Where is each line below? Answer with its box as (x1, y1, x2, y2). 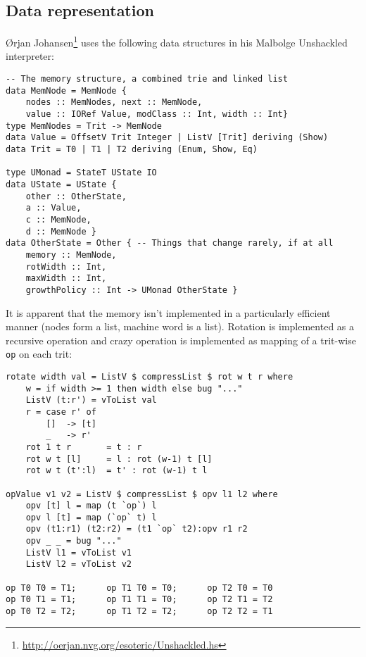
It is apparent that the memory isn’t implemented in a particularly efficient (6, 305, 331, 320)
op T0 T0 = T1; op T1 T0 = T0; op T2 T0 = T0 (6, 582, 273, 593)
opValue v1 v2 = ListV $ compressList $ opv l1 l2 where (6, 489, 278, 499)
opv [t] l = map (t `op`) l (25, 501, 157, 511)
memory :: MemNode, (25, 249, 117, 260)
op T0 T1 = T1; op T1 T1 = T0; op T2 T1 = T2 (6, 594, 273, 605)
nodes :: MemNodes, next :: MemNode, (25, 97, 203, 108)
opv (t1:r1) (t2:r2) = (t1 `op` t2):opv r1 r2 (25, 524, 248, 534)
